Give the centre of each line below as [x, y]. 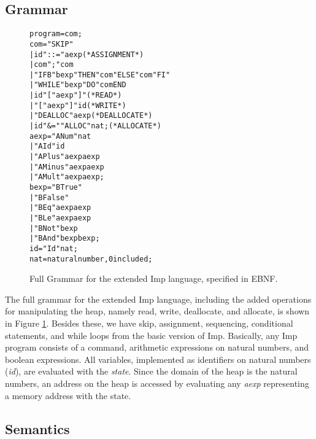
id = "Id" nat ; [54, 248]
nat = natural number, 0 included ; [91, 259]
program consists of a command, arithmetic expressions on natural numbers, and [157, 347]
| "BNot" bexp [54, 228]
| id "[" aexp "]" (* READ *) [76, 95]
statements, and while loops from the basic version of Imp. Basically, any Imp [151, 335]
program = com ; [56, 34]
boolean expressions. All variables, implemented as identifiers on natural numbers [158, 359]
